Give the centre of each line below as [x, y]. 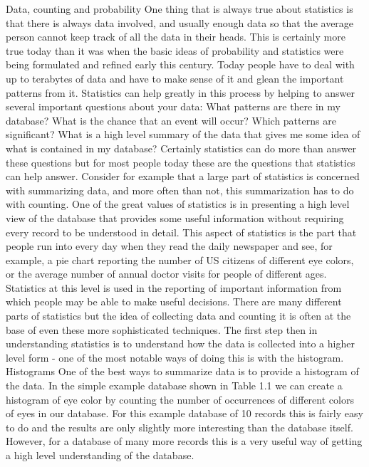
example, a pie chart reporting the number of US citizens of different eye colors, [180, 259]
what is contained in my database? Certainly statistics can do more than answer [181, 148]
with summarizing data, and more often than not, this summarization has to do [180, 190]
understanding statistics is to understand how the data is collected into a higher [180, 343]
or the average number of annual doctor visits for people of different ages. [166, 274]
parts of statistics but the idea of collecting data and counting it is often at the [178, 316]
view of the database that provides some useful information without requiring [175, 217]
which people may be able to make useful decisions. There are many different [174, 301]
